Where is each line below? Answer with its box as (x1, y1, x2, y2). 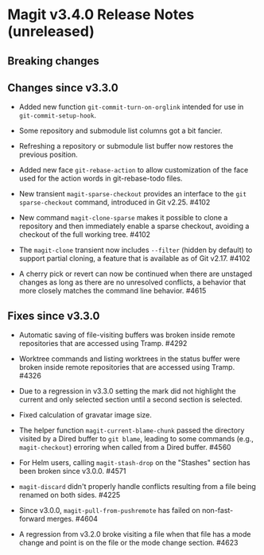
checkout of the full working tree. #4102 (18, 230, 151, 239)
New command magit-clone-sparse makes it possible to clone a (18, 213, 228, 223)
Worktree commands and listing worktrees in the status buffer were (18, 354, 240, 363)
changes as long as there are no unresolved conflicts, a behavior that (18, 277, 247, 287)
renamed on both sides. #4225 (18, 491, 121, 500)
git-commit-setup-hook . (18, 111, 97, 120)
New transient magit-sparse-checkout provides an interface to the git (18, 189, 247, 199)
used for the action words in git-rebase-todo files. (18, 173, 183, 184)
